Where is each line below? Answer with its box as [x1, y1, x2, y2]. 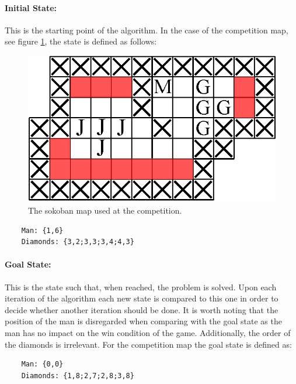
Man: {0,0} [21, 360, 64, 369]
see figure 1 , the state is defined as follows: [5, 35, 157, 47]
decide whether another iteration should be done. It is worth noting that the [5, 303, 278, 316]
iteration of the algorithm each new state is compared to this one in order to [5, 292, 278, 304]
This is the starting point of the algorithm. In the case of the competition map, [5, 23, 288, 36]
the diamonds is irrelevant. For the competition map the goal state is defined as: [5, 338, 292, 350]
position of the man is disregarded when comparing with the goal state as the [5, 315, 282, 327]
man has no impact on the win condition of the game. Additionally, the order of [5, 327, 291, 339]
